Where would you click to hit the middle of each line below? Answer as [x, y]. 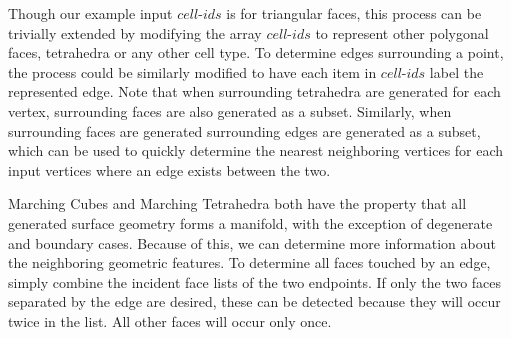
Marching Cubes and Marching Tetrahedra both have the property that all [237, 203]
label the [456, 71]
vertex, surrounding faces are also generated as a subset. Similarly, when [230, 110]
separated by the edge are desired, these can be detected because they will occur [254, 301]
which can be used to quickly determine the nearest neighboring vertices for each [256, 150]
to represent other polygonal [402, 32]
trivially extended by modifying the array [135, 32]
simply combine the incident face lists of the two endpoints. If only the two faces [255, 281]
